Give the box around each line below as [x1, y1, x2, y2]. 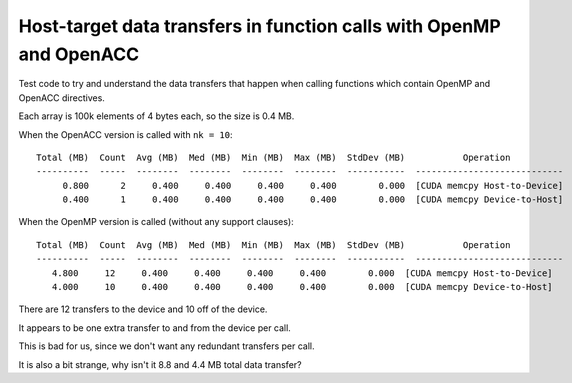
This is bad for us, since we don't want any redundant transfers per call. [18, 340, 315, 352]
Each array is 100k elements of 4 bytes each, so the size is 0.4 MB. [18, 110, 295, 122]
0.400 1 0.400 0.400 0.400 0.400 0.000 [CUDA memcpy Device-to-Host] [62, 194, 564, 205]
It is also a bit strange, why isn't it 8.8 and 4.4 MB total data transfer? [18, 358, 302, 370]
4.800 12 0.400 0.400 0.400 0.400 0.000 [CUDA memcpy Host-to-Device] [51, 267, 554, 279]
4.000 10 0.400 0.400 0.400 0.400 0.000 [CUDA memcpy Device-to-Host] [51, 281, 554, 293]
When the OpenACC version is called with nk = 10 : [18, 128, 233, 140]
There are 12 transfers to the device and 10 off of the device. [18, 303, 268, 315]
